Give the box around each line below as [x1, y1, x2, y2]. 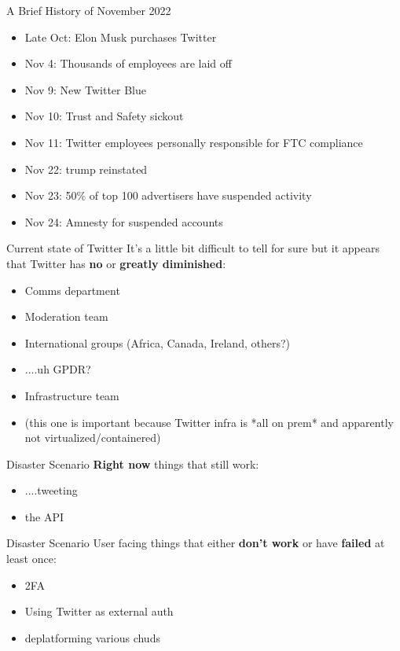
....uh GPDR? [24, 361, 91, 377]
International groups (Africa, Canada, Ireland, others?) [24, 334, 290, 351]
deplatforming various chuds [24, 629, 160, 645]
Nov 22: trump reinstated [24, 160, 148, 177]
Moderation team [24, 308, 108, 325]
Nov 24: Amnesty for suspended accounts [24, 213, 223, 230]
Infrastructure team [24, 387, 119, 403]
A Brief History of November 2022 [6, 2, 171, 18]
